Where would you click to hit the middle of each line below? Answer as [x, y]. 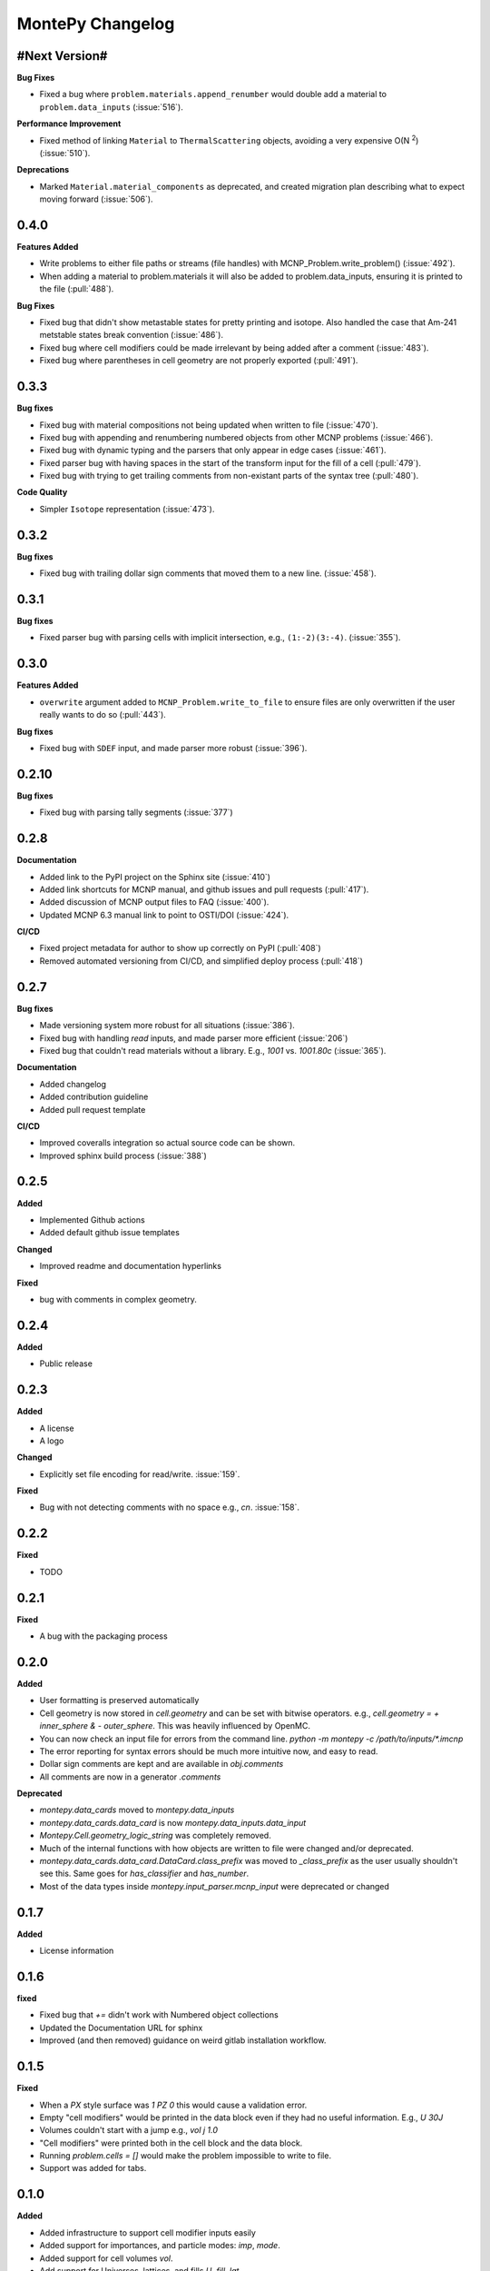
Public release [66, 1364]
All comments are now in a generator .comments [130, 1777]
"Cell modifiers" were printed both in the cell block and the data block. [171, 2143]
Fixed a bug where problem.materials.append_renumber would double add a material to [213, 94]
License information [77, 1951]
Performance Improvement [69, 124]
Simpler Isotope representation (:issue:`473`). [127, 509]
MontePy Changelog [96, 24]
